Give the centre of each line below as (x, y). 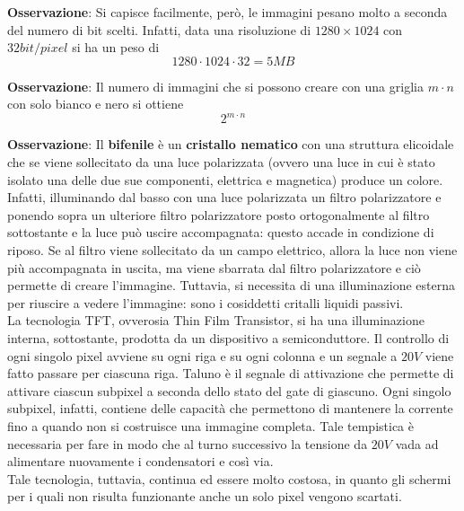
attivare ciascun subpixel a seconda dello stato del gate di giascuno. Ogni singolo (229, 390)
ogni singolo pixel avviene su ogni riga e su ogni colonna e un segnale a (202, 355)
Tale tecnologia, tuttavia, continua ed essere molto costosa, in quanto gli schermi (229, 478)
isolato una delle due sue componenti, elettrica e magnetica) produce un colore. (225, 179)
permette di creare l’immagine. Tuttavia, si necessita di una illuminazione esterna (231, 285)
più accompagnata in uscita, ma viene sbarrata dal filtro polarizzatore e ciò (214, 267)
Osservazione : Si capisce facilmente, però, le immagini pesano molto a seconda (228, 12)
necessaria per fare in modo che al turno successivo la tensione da (188, 443)
